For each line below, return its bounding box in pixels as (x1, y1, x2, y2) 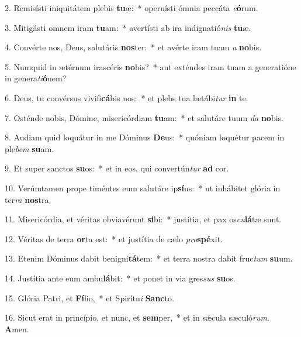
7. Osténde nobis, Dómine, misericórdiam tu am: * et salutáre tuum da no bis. (5, 111, 283, 123)
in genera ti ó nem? (5, 72, 67, 84)
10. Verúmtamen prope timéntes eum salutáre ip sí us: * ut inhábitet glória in (5, 181, 281, 194)
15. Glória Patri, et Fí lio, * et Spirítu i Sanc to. (5, 291, 174, 304)
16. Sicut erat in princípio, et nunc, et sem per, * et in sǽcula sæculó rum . (5, 311, 269, 324)
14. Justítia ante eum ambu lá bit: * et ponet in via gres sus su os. (5, 271, 236, 284)
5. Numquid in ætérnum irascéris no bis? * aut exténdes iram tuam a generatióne (5, 60, 296, 73)
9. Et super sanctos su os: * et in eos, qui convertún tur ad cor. (5, 162, 229, 174)
